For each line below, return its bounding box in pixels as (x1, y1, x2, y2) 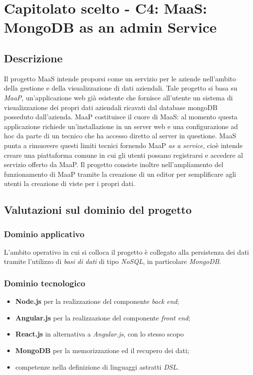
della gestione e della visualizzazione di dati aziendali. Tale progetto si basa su (4, 83, 237, 93)
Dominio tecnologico (4, 277, 86, 289)
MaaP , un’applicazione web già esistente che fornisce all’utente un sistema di (4, 92, 233, 102)
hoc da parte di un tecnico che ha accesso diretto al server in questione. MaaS (4, 131, 236, 141)
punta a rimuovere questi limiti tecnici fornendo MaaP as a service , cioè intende (4, 140, 243, 150)
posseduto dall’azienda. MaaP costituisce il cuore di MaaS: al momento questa (4, 112, 238, 122)
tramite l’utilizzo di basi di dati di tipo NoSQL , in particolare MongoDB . (4, 256, 221, 266)
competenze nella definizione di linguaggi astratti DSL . (15, 361, 179, 372)
